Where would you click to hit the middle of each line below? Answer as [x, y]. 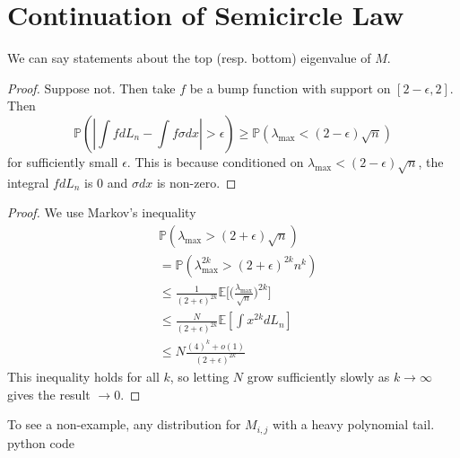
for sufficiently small [63, 161]
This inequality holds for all [83, 377]
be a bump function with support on [290, 88]
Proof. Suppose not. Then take [91, 88]
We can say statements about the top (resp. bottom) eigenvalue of [189, 58]
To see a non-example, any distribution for [124, 424]
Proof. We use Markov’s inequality [102, 212]
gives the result [49, 394]
